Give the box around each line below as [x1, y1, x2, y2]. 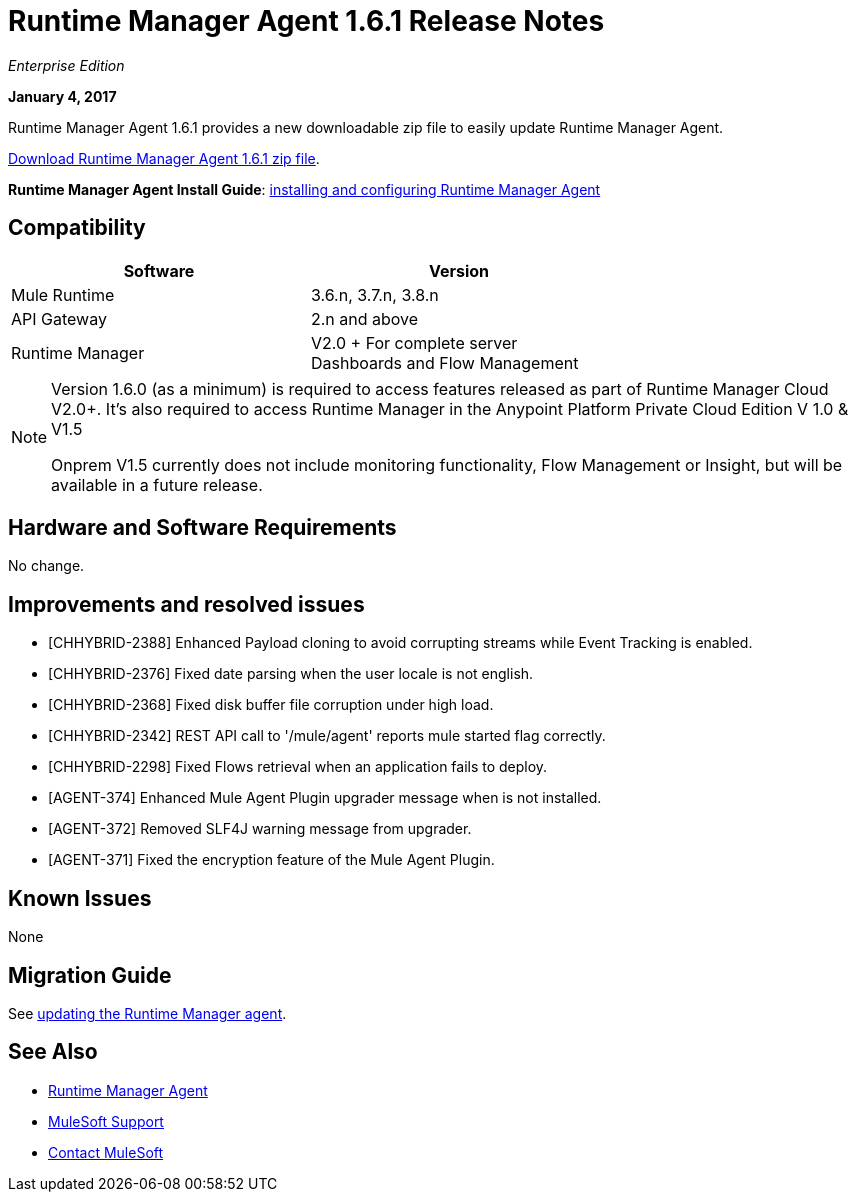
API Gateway [11, 308, 107, 329]
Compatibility [8, 215, 146, 241]
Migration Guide [8, 962, 172, 988]
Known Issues [8, 885, 152, 911]
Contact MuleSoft [48, 1143, 164, 1161]
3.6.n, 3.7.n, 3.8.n [311, 284, 439, 305]
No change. [8, 557, 85, 575]
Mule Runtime [11, 284, 115, 305]
